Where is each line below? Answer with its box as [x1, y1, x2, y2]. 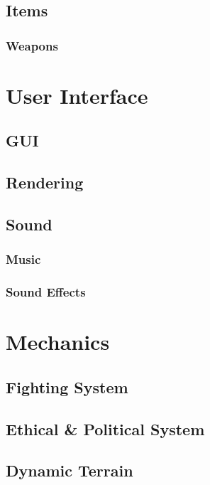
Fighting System [6, 375, 128, 398]
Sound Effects [6, 283, 86, 301]
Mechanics [6, 327, 110, 356]
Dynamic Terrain [6, 459, 133, 481]
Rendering [6, 171, 84, 193]
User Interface [6, 80, 148, 110]
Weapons [6, 36, 58, 54]
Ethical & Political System [6, 417, 205, 439]
